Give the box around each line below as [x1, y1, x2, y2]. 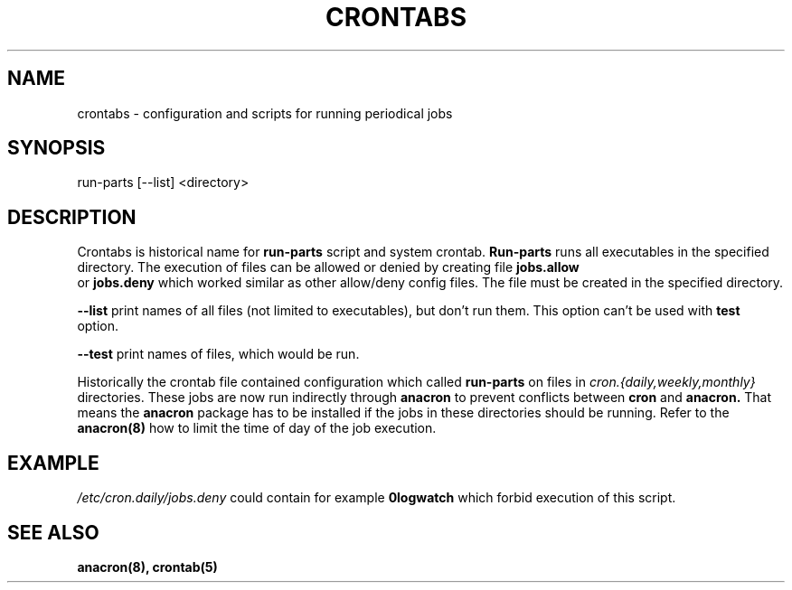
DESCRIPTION [7, 205, 137, 229]
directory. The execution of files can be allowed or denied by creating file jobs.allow [77, 259, 580, 276]
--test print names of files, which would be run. [77, 346, 360, 362]
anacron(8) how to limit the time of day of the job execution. [77, 420, 437, 436]
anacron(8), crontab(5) [77, 558, 218, 575]
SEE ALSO [7, 520, 99, 544]
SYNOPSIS [7, 136, 106, 160]
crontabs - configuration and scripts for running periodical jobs [77, 105, 453, 121]
